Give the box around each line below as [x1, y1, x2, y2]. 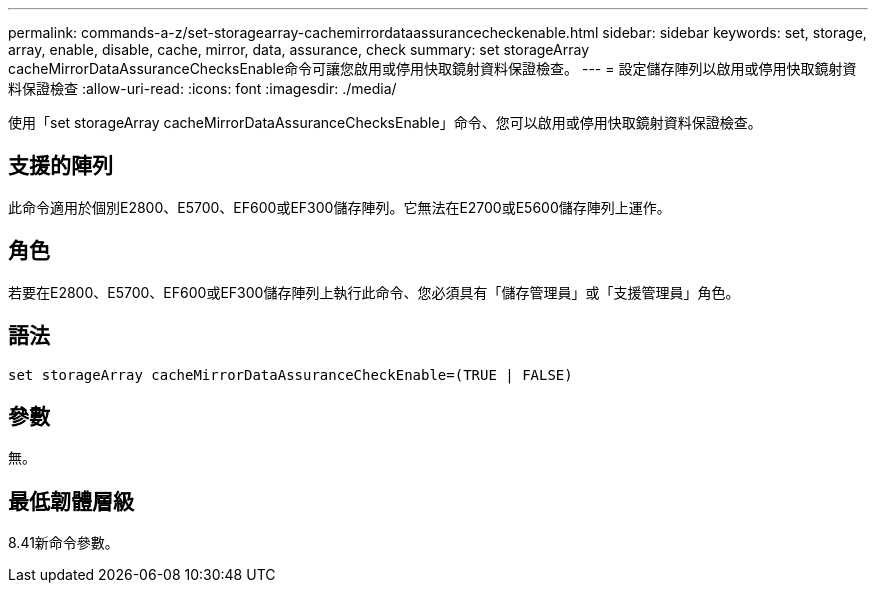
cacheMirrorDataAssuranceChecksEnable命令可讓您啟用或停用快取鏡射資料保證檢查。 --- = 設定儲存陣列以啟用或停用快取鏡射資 [8, 60, 857, 77]
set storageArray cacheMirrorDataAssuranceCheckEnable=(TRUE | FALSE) [8, 366, 573, 383]
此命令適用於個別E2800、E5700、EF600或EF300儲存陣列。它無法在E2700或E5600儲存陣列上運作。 [8, 198, 671, 216]
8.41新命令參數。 [8, 534, 119, 552]
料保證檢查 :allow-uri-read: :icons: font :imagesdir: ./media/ [8, 80, 397, 97]
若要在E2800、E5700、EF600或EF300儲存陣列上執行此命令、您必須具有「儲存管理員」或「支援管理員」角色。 [8, 283, 740, 301]
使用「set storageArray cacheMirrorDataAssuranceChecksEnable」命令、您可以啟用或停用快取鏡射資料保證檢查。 [8, 114, 762, 131]
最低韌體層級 [8, 488, 134, 514]
